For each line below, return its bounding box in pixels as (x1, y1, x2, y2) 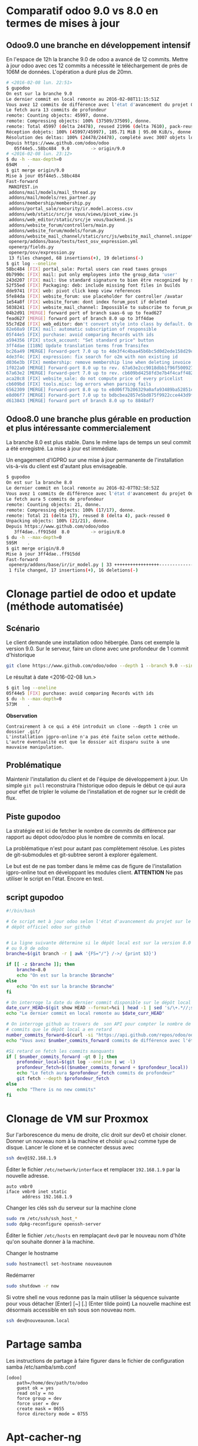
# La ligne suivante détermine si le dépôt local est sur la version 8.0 (6, 939, 192, 946)
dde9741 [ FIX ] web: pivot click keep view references (6, 288, 141, 294)
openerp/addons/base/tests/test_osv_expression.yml (8, 239, 138, 245)
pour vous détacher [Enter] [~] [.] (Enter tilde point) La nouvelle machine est (6, 1300, 191, 1307)
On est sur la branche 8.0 (6, 479, 72, 486)
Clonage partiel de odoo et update (6, 587, 177, 601)
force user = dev (16, 1401, 60, 1406)
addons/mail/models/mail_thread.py (8, 189, 96, 195)
